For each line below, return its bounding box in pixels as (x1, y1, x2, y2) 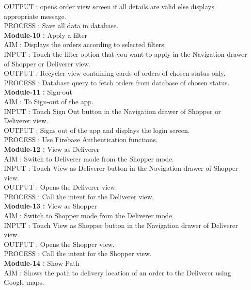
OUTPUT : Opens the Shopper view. (4, 239, 115, 249)
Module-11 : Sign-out (4, 87, 72, 97)
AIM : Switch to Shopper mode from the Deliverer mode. (4, 210, 174, 221)
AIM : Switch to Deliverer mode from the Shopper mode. (4, 153, 174, 163)
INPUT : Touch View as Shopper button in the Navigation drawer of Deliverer (4, 220, 238, 230)
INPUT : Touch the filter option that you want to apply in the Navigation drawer (4, 48, 247, 59)
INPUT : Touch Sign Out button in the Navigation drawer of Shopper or (4, 106, 221, 116)
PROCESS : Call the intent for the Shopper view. (4, 248, 152, 258)
